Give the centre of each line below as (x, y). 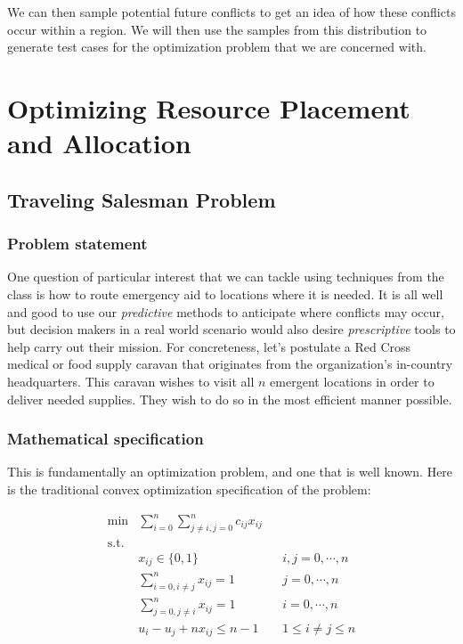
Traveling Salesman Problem (142, 199)
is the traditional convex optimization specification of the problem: (189, 489)
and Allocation (99, 143)
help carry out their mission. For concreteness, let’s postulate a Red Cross (209, 346)
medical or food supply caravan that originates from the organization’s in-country (230, 364)
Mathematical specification (106, 439)
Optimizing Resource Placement (209, 107)
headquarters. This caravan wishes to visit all (131, 381)
